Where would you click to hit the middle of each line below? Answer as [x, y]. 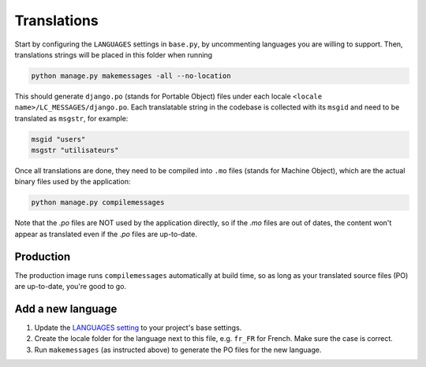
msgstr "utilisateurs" [75, 150]
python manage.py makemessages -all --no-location [131, 76]
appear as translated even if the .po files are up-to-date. [106, 234]
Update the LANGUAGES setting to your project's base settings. [138, 328]
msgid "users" [58, 139]
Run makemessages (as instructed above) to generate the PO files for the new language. [178, 350]
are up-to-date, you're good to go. [70, 287]
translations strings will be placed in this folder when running [114, 54]
